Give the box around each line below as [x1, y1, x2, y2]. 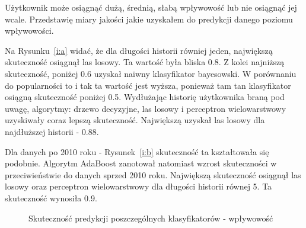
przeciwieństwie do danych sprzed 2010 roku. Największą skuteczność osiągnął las [5, 168, 301, 181]
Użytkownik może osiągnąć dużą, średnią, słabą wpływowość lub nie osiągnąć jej [5, 1, 297, 13]
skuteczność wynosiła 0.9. [5, 191, 97, 204]
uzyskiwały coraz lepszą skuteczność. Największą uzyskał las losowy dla [5, 114, 265, 126]
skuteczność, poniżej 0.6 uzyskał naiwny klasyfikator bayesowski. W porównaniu [5, 67, 297, 79]
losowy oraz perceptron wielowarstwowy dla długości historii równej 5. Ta [5, 180, 272, 192]
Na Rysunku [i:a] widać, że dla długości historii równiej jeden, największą [5, 44, 273, 56]
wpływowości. [5, 24, 54, 37]
